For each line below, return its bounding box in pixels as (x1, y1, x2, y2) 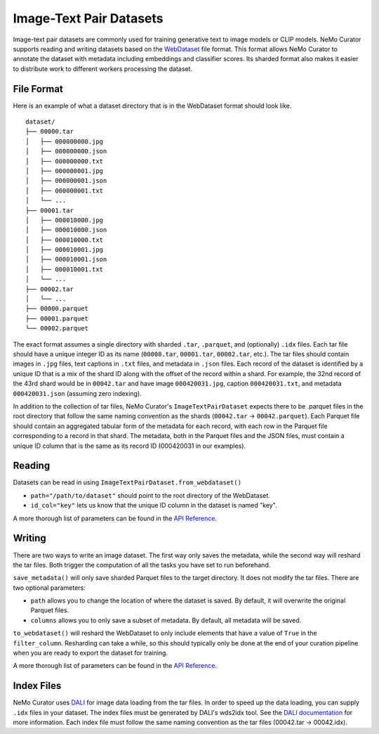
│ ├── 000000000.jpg (25, 137, 104, 146)
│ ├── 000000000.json (25, 148, 107, 155)
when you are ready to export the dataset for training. (13, 649, 168, 657)
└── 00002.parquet (25, 324, 89, 333)
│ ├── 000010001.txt (25, 265, 104, 273)
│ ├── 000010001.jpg (25, 246, 104, 254)
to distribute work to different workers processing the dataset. (13, 64, 193, 73)
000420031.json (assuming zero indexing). (13, 389, 142, 397)
